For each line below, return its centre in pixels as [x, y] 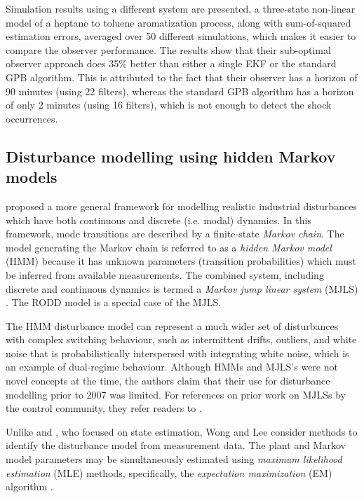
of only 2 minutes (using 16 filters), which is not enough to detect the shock [169, 105]
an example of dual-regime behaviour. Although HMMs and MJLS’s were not [172, 367]
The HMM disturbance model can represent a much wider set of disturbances [172, 325]
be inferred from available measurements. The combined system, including [165, 274]
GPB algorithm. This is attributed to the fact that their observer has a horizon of [182, 77]
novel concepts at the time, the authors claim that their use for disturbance [168, 381]
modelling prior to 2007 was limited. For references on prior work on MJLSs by [176, 394]
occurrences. [32, 118]
